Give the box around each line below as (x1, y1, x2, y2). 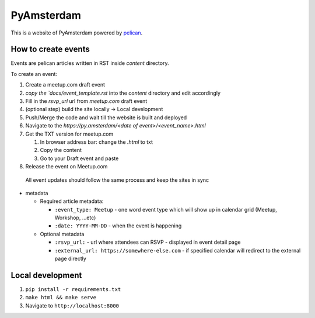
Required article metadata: (40, 198, 104, 205)
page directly (54, 255, 87, 262)
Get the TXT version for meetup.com (25, 130, 114, 137)
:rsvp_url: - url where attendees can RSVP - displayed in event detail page (54, 238, 241, 246)
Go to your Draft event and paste (40, 155, 119, 162)
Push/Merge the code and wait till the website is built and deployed (25, 114, 187, 121)
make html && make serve (25, 294, 96, 301)
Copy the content (40, 147, 82, 154)
